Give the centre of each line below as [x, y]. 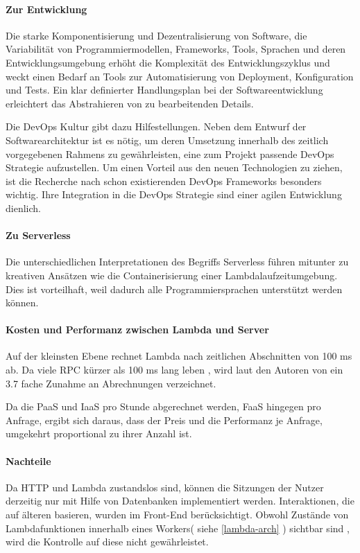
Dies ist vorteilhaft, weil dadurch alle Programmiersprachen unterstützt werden [174, 289]
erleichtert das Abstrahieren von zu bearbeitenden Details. [130, 103]
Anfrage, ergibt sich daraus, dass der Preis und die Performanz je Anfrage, [164, 420]
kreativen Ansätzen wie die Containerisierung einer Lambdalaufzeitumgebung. [172, 275]
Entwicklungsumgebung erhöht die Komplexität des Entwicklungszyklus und [168, 62]
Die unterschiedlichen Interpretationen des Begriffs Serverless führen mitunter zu [177, 262]
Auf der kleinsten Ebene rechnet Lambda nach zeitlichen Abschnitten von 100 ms [179, 356]
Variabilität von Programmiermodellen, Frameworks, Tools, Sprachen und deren [176, 49]
